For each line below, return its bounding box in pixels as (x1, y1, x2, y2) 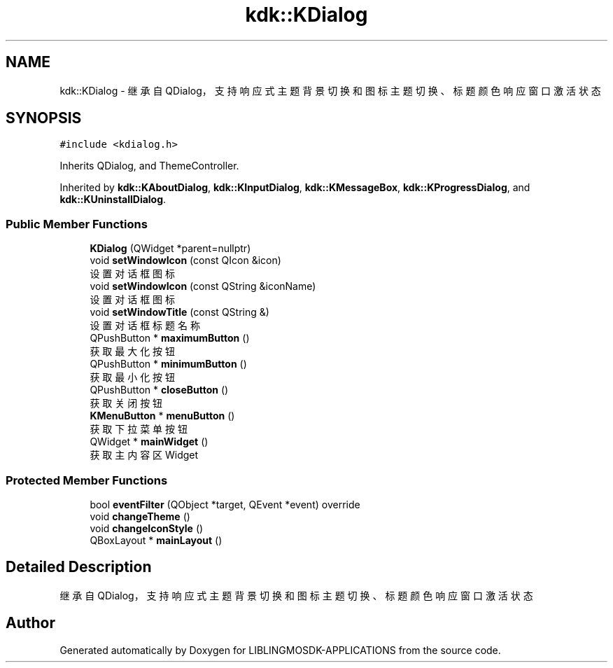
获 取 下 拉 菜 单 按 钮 (90, 423, 188, 436)
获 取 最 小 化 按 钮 (90, 371, 176, 384)
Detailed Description (6, 558, 152, 576)
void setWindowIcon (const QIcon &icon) (90, 254, 281, 267)
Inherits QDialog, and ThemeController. (59, 160, 239, 172)
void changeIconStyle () (90, 522, 204, 534)
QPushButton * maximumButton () (90, 332, 250, 345)
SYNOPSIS (6, 109, 82, 127)
